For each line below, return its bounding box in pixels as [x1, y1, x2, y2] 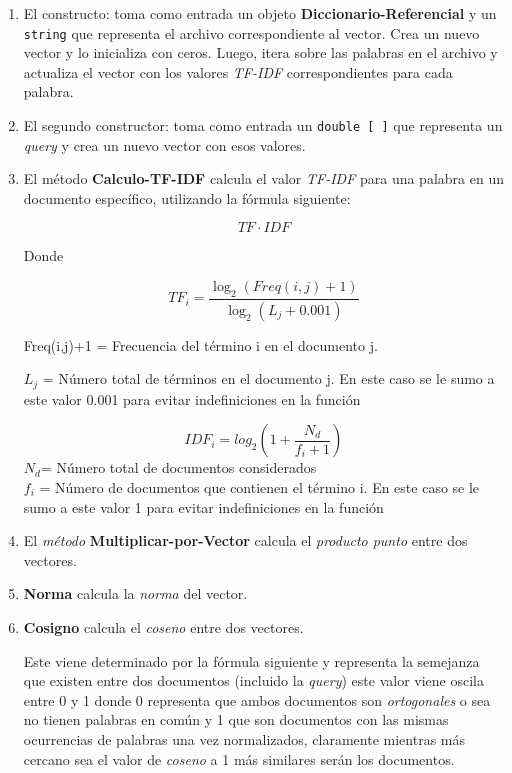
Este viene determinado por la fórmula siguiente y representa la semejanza [23, 650, 480, 671]
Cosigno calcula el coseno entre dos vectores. [23, 616, 304, 637]
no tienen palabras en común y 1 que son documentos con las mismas [23, 709, 449, 730]
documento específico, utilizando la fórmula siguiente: [23, 187, 351, 208]
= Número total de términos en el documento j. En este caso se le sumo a [42, 368, 495, 389]
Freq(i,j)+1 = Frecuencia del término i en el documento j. [23, 334, 378, 355]
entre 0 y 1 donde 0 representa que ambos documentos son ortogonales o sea [23, 689, 491, 710]
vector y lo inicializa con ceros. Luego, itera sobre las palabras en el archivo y [23, 42, 498, 63]
